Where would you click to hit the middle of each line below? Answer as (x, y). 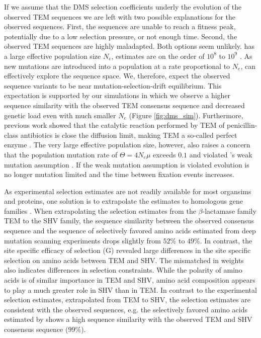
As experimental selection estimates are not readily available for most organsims (128, 191)
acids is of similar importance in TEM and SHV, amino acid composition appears (130, 280)
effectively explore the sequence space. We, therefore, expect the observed (117, 76)
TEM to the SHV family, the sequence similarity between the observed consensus (129, 221)
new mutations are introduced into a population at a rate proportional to (117, 66)
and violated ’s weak (221, 154)
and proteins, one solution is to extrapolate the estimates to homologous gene (123, 201)
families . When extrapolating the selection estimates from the (100, 210)
